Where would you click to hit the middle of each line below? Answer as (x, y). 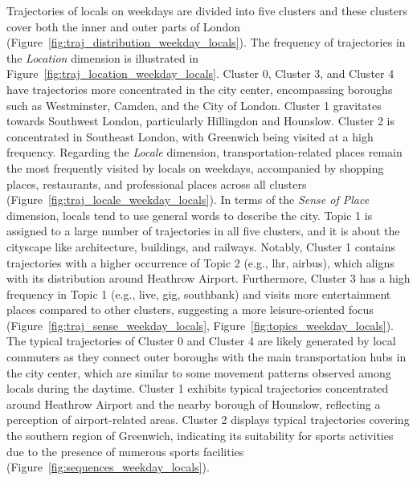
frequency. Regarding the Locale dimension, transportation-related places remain (204, 152)
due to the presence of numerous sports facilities (125, 451)
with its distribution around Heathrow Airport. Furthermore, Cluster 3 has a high (208, 278)
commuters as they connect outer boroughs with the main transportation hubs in (206, 357)
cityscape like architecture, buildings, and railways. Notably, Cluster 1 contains (201, 246)
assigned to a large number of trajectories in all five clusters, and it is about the (203, 231)
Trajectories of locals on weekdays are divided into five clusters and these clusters (207, 10)
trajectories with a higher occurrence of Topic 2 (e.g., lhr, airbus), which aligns (200, 262)
